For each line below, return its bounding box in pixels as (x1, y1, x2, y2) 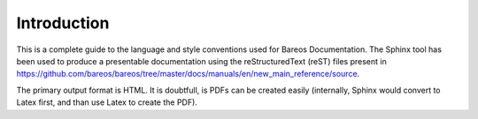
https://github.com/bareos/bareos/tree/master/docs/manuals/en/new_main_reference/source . (16, 69, 360, 79)
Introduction (16, 13, 110, 33)
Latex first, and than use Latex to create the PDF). (16, 97, 198, 108)
